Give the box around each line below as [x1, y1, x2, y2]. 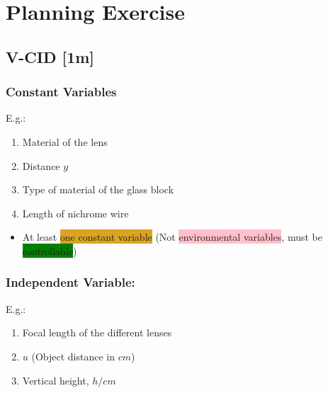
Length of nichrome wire [22, 205, 129, 220]
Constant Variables [6, 83, 117, 101]
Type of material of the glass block [22, 182, 174, 197]
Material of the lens [22, 134, 108, 149]
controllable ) [22, 243, 77, 258]
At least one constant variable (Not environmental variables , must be [22, 229, 322, 244]
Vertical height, [22, 372, 89, 387]
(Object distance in [31, 348, 115, 363]
